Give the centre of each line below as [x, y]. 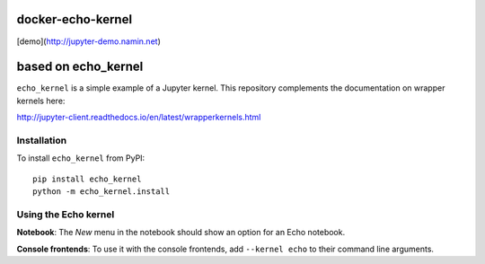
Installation [42, 140]
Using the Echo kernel [66, 214]
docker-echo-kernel [75, 19]
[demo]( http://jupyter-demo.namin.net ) [88, 41]
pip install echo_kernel [87, 179]
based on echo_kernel [80, 67]
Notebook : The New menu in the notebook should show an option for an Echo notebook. [181, 233]
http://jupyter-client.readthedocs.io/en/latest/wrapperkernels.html [139, 118]
